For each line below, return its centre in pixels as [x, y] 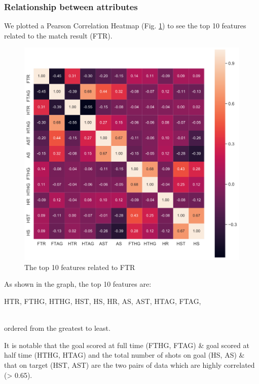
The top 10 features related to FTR [80, 267]
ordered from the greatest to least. [57, 328]
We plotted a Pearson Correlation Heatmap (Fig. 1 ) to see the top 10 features [125, 26]
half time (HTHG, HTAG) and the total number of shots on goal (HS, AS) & [124, 355]
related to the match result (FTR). [58, 35]
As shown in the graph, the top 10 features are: [78, 284]
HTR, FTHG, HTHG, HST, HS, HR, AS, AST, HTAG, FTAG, [103, 301]
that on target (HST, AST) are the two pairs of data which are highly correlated [129, 364]
